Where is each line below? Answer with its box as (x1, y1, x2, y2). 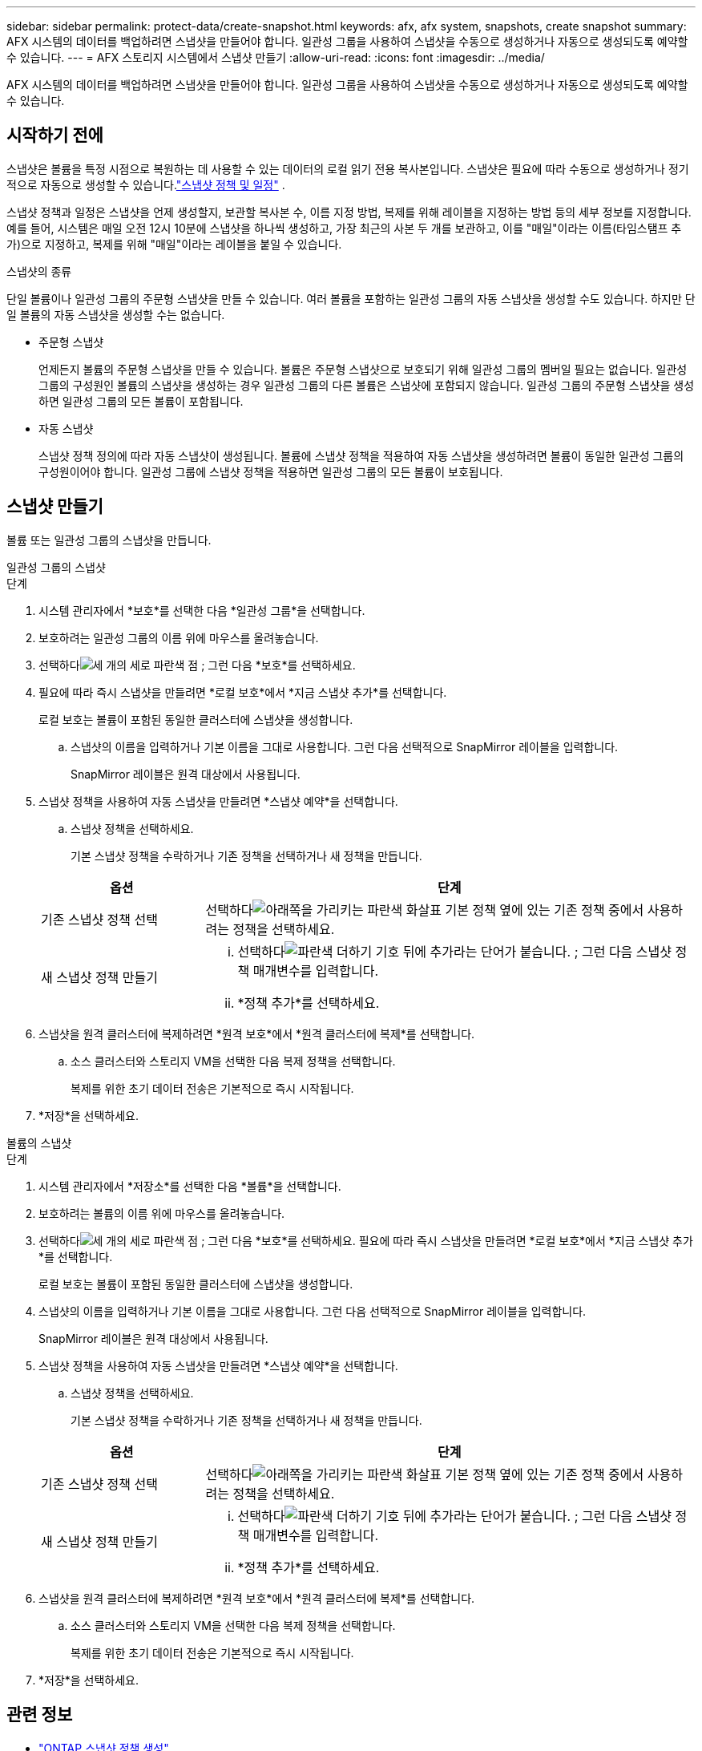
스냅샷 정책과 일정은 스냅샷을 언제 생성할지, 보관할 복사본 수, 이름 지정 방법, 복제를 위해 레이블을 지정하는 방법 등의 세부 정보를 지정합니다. (6, 204, 692, 219)
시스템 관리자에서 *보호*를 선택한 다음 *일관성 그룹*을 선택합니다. (38, 603, 365, 617)
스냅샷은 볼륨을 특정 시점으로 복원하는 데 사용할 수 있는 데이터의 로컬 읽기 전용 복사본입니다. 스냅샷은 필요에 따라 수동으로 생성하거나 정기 (6, 161, 689, 176)
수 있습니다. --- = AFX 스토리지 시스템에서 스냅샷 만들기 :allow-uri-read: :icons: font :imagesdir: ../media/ (6, 51, 545, 64)
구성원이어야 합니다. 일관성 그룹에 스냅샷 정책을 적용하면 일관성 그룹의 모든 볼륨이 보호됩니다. (38, 464, 503, 479)
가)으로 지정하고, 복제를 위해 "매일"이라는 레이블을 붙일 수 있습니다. (6, 237, 342, 251)
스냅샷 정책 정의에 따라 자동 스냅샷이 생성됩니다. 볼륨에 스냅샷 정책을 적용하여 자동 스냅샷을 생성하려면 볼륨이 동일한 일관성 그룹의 (38, 448, 684, 463)
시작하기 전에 (6, 125, 103, 146)
